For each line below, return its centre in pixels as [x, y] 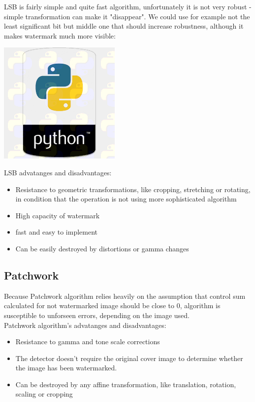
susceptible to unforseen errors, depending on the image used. [97, 315]
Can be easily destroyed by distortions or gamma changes [102, 248]
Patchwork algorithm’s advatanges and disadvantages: [85, 325]
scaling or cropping [44, 394]
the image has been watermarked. [66, 368]
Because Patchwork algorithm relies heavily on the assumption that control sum [125, 296]
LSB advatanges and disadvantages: [58, 172]
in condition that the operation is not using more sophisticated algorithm [126, 199]
